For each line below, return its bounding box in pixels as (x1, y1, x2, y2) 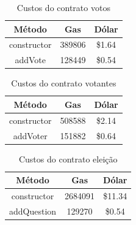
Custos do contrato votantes (11, 77, 116, 90)
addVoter (13, 129, 48, 142)
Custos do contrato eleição (18, 152, 118, 165)
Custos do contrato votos (16, 1, 110, 13)
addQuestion (9, 205, 57, 218)
